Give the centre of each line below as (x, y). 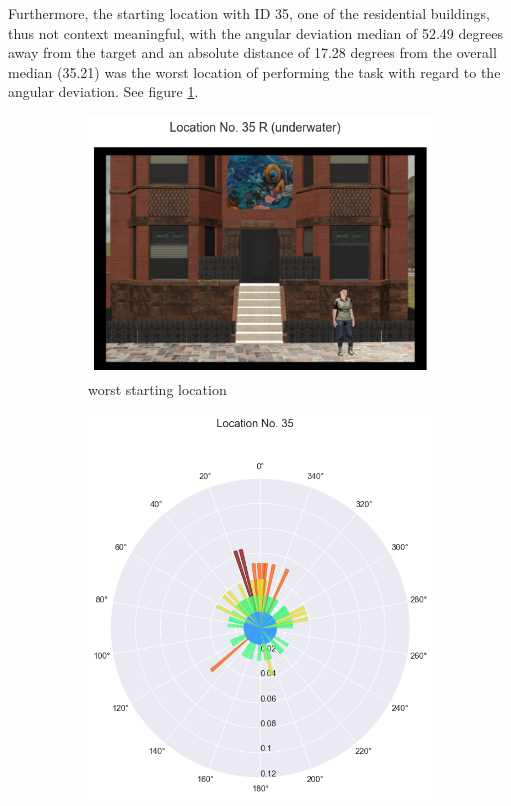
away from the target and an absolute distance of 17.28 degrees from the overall (252, 52)
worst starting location (157, 389)
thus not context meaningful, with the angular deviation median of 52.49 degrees (255, 32)
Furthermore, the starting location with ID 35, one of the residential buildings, (249, 13)
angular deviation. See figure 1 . (103, 91)
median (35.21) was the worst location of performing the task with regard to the (254, 71)
